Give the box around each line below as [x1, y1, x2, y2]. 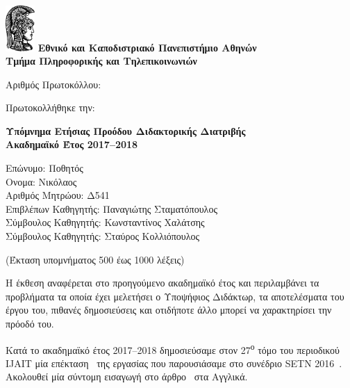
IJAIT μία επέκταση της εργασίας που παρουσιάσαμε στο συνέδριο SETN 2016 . [6, 355, 342, 370]
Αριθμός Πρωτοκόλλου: [6, 76, 101, 91]
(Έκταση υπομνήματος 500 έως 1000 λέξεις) [6, 252, 185, 266]
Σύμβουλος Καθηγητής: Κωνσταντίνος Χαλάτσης [6, 215, 205, 229]
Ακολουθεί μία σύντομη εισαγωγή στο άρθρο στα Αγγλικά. [6, 369, 248, 384]
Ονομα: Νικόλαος [6, 174, 77, 188]
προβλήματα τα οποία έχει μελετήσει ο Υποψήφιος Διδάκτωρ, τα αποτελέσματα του [6, 289, 344, 303]
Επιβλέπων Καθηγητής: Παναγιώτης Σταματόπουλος [6, 201, 217, 216]
